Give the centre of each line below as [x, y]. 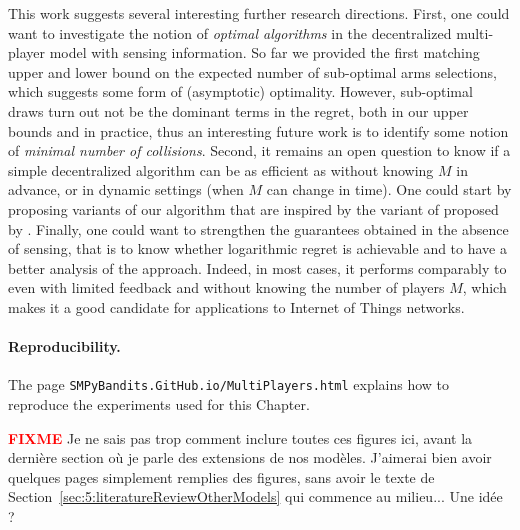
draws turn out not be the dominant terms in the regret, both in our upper [238, 110]
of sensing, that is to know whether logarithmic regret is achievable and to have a [257, 248]
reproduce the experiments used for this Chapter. [159, 403]
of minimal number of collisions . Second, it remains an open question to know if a [259, 150]
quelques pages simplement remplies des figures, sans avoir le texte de [221, 476]
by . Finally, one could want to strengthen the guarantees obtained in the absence [258, 228]
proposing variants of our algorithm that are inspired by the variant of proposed [253, 208]
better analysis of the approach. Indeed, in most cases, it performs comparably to [257, 267]
